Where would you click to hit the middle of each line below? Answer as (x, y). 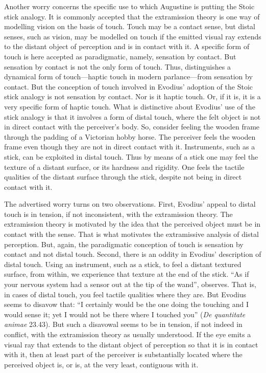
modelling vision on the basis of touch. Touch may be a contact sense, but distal (130, 26)
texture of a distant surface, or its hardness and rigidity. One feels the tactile (124, 167)
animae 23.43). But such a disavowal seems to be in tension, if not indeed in (123, 324)
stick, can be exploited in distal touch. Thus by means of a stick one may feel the (131, 156)
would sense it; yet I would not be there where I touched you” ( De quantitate (125, 314)
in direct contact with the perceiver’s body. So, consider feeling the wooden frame (132, 127)
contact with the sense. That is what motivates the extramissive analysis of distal (131, 234)
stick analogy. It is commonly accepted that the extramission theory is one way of (132, 16)
